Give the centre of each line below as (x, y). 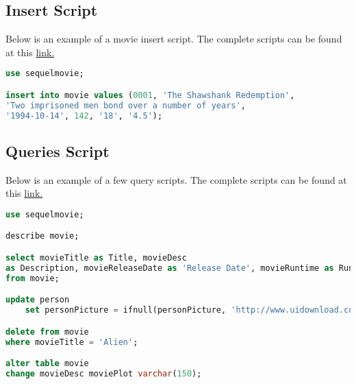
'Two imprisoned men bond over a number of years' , (126, 105)
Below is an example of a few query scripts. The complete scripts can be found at (176, 179)
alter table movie (47, 364)
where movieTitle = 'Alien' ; (72, 342)
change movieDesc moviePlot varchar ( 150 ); (104, 373)
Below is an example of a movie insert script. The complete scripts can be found (174, 39)
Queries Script (58, 151)
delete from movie (47, 332)
